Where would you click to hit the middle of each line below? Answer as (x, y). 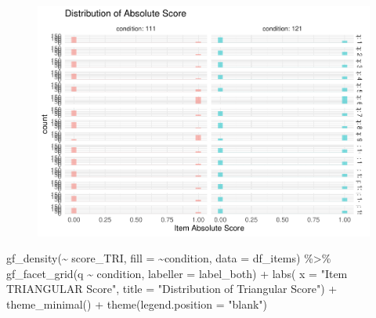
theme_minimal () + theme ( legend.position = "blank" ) (137, 304)
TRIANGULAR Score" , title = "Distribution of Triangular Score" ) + (172, 289)
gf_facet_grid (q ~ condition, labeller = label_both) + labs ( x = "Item (177, 273)
